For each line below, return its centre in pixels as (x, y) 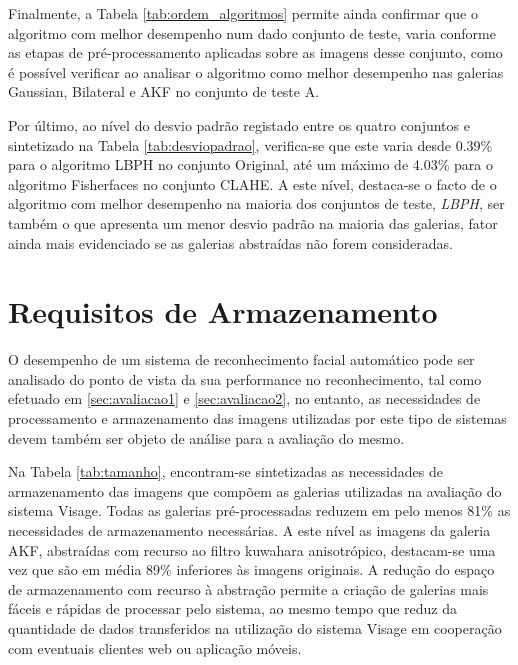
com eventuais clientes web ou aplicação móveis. (155, 647)
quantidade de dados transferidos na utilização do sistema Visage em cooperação (255, 627)
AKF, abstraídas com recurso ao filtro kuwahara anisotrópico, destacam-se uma (252, 549)
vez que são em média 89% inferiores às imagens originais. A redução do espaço (251, 569)
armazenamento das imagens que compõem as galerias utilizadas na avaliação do (255, 490)
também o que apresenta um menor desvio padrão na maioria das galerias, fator (253, 222)
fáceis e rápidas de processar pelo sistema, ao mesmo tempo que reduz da (233, 608)
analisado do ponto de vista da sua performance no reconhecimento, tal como (245, 378)
